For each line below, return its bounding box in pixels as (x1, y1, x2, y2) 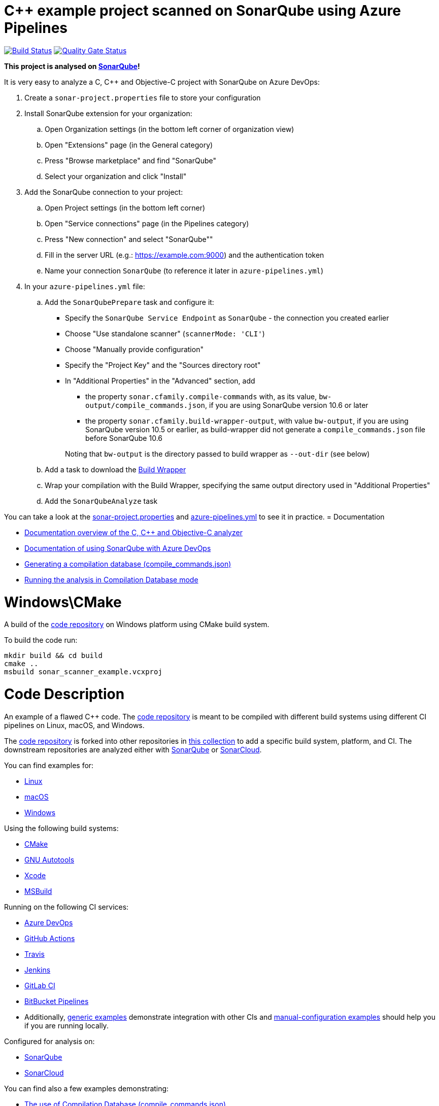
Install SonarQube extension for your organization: (24, 109, 192, 118)
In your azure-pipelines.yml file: (24, 282, 145, 291)
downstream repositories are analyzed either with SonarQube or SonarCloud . (4, 745, 262, 754)
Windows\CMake (4, 593, 122, 611)
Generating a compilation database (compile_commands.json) (24, 559, 231, 568)
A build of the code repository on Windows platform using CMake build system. (4, 620, 269, 629)
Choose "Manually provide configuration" (65, 344, 204, 354)
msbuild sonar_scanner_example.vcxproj (4, 668, 162, 676)
